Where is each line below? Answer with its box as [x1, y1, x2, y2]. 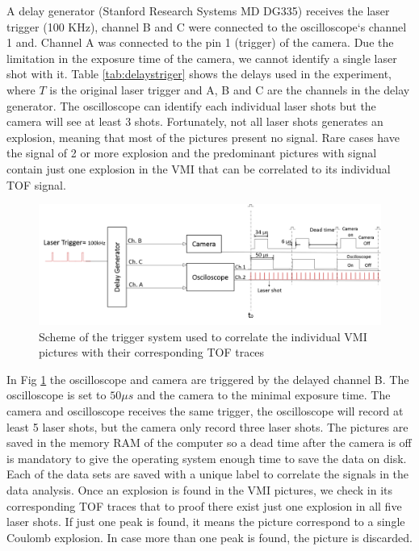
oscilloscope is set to [6, 386, 107, 403]
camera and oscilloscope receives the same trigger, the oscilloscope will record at [6, 402, 404, 419]
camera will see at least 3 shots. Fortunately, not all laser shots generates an [6, 113, 383, 130]
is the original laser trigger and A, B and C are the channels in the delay [49, 81, 410, 98]
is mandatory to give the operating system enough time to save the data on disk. [6, 449, 407, 466]
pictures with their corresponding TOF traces [39, 344, 265, 361]
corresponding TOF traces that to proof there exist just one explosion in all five [6, 497, 402, 514]
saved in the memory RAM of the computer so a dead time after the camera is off [6, 434, 412, 451]
